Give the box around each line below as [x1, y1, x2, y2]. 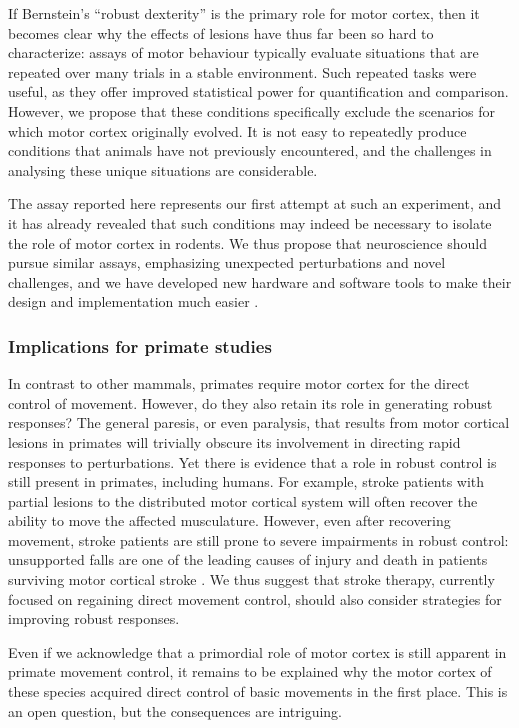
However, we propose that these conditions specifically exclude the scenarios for [8, 100, 496, 121]
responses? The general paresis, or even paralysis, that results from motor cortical [8, 412, 510, 433]
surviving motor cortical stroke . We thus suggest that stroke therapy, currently [8, 569, 495, 590]
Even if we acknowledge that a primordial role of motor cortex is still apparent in [8, 641, 507, 662]
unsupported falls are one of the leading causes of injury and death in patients [8, 549, 488, 570]
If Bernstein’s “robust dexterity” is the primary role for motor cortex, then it [8, 3, 480, 23]
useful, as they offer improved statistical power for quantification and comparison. [8, 81, 509, 102]
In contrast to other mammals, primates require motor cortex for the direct [8, 373, 470, 394]
